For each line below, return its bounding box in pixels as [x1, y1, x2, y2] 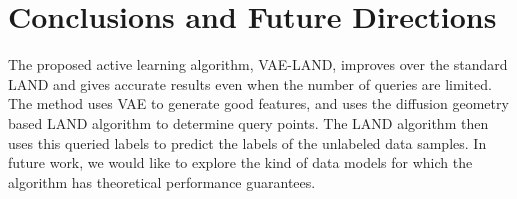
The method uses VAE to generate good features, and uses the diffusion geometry [8, 93, 509, 114]
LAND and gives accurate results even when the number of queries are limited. [8, 73, 492, 94]
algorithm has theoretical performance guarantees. [8, 171, 316, 192]
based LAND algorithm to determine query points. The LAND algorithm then [8, 112, 489, 133]
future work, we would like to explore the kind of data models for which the [8, 152, 473, 173]
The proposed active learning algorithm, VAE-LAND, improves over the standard [8, 54, 508, 75]
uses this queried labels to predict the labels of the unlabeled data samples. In [8, 132, 487, 153]
